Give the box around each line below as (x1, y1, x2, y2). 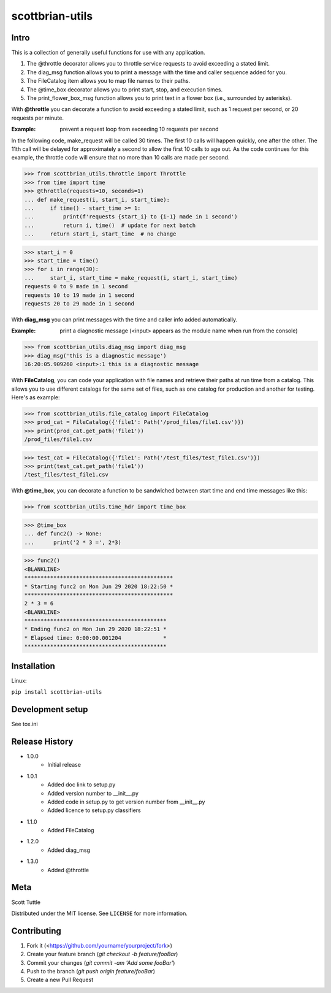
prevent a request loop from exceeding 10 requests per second (59, 126, 219, 133)
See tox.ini (11, 721, 38, 728)
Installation (11, 661, 55, 671)
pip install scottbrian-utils (11, 689, 102, 696)
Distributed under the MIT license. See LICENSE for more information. (11, 910, 188, 917)
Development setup (11, 704, 88, 715)
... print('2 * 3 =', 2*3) (24, 539, 122, 546)
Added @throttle (47, 866, 89, 873)
